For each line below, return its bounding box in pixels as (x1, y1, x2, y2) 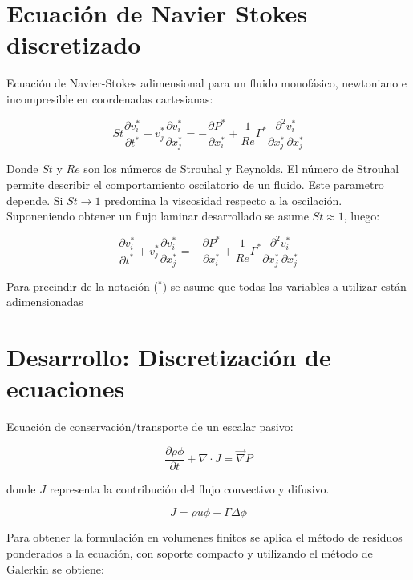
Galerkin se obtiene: (6, 560, 104, 577)
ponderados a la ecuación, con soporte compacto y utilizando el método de (6, 545, 373, 561)
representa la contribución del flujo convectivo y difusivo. (49, 480, 330, 497)
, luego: (343, 207, 380, 224)
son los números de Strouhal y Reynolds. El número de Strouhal (83, 160, 399, 177)
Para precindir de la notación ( (6, 277, 158, 294)
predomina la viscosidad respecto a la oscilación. (104, 191, 342, 208)
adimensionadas (6, 293, 83, 310)
